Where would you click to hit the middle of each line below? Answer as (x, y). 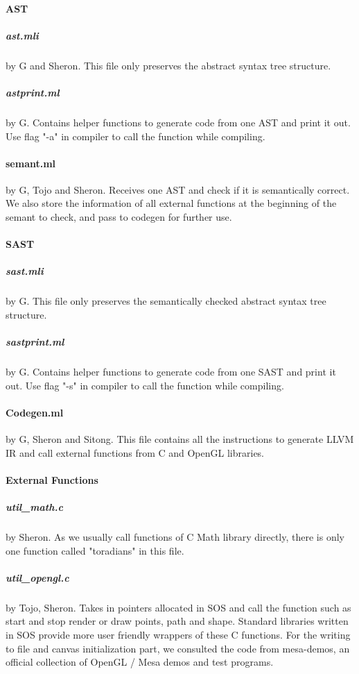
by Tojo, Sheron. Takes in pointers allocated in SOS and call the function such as (178, 607)
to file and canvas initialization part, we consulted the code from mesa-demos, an (178, 648)
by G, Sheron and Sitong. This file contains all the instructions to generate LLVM (180, 439)
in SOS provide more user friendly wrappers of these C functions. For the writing (178, 635)
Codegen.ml (35, 412)
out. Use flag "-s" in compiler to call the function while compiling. (145, 385)
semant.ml (31, 163)
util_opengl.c (37, 577)
